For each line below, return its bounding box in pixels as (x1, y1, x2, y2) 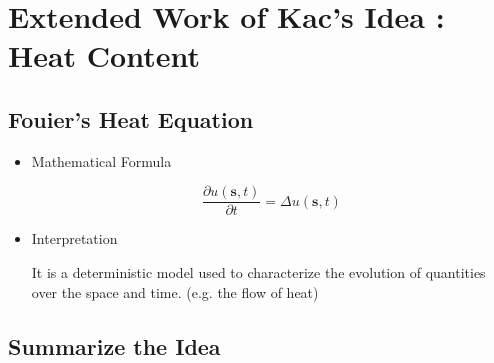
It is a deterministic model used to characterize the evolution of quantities (31, 262, 486, 283)
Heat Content (8, 35, 200, 76)
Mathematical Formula (31, 150, 172, 171)
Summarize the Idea (8, 330, 221, 361)
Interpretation (31, 228, 118, 249)
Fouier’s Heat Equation (8, 103, 254, 134)
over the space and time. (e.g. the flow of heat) (31, 281, 319, 302)
